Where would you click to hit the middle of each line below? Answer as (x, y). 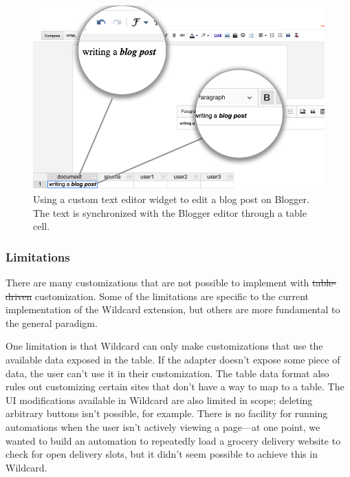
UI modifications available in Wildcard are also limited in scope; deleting (159, 400)
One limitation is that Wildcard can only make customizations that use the (164, 346)
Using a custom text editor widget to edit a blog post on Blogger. (171, 199)
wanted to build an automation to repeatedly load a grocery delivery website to (173, 440)
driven (19, 296)
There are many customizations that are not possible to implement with (157, 283)
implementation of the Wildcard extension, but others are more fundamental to (173, 309)
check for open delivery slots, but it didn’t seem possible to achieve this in (162, 454)
